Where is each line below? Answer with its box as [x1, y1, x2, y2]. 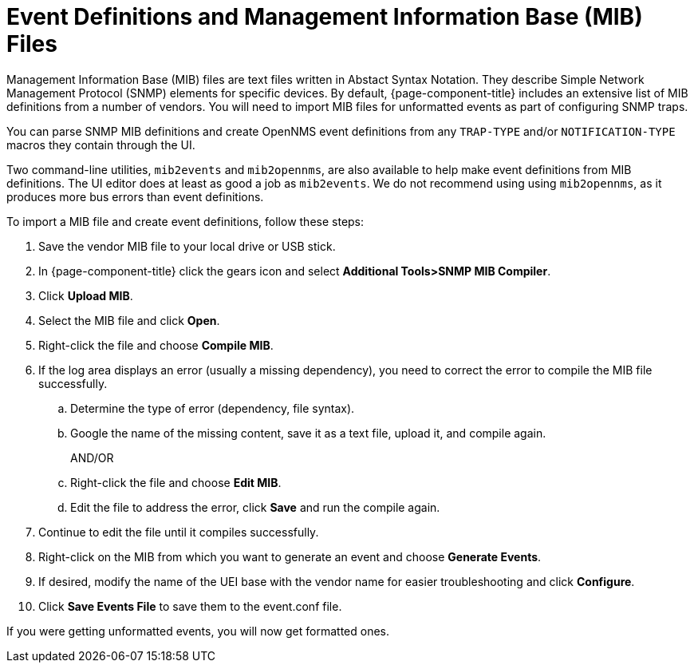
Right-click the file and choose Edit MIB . [70, 475, 282, 489]
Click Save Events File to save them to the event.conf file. [38, 599, 342, 613]
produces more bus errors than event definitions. [6, 189, 264, 204]
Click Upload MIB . [38, 288, 133, 303]
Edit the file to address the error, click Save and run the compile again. [70, 500, 440, 514]
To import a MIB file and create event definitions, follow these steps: [6, 214, 365, 228]
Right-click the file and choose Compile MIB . [38, 338, 274, 352]
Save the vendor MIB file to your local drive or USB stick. [38, 239, 336, 253]
